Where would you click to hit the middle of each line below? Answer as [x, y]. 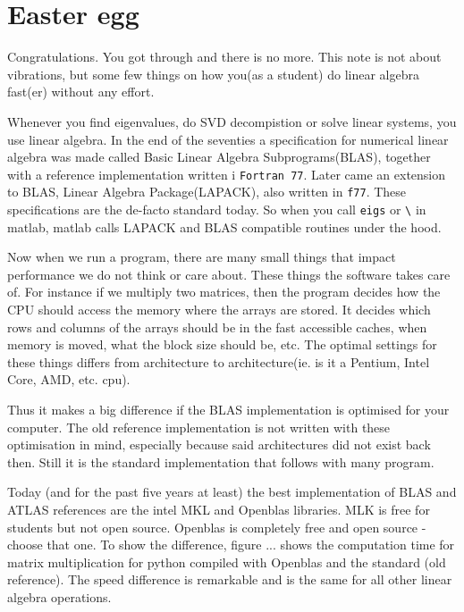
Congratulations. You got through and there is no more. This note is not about [224, 57]
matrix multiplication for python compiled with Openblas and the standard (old [227, 562]
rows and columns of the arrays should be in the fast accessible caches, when [217, 327]
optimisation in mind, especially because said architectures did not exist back [219, 444]
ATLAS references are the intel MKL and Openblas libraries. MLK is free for [219, 509]
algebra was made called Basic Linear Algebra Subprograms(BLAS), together [219, 157]
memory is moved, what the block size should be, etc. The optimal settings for [222, 344]
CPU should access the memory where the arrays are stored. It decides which [219, 310]
